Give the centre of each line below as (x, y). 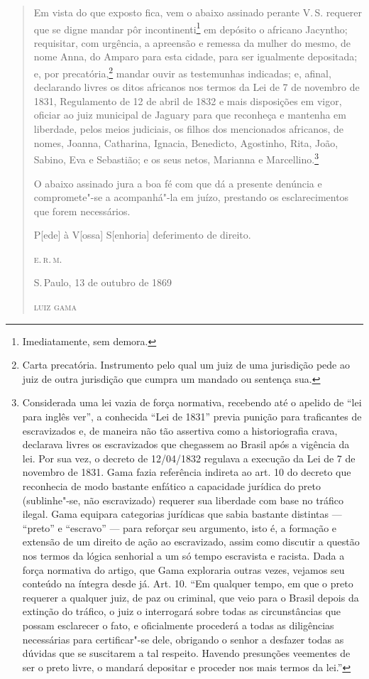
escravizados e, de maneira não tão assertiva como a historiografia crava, (180, 430)
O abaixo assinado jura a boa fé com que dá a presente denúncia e (178, 183)
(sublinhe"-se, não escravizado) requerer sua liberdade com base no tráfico (183, 500)
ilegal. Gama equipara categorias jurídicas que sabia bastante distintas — (182, 514)
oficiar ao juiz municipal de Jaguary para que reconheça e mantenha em (190, 115)
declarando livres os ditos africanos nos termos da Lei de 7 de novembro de (197, 87)
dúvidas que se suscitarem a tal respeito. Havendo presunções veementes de (186, 653)
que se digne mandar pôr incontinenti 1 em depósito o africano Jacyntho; (191, 28)
